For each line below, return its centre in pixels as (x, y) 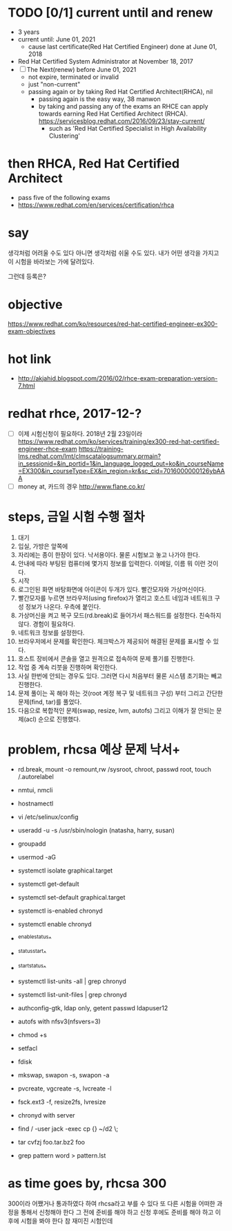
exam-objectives (32, 331)
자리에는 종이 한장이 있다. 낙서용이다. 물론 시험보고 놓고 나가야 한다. (109, 554)
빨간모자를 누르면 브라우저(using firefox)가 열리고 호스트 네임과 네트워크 (115, 598)
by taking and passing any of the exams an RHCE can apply (123, 106)
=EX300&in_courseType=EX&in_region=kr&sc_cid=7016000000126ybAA (121, 471)
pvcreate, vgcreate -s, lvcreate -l (65, 1088)
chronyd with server (46, 1115)
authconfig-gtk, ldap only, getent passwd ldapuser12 (93, 1007)
